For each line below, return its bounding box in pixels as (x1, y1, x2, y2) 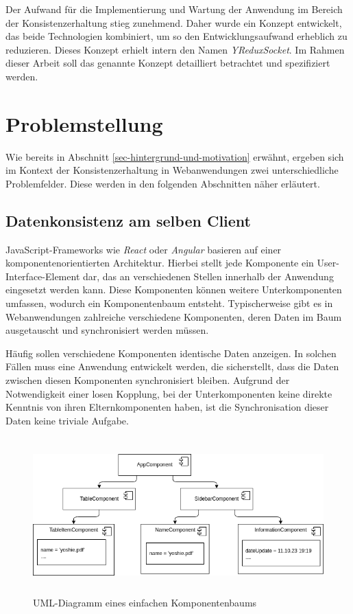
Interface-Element (5, 269, 80, 283)
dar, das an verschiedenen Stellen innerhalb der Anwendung (82, 269, 334, 283)
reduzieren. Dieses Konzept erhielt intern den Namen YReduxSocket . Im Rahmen (5, 42, 345, 56)
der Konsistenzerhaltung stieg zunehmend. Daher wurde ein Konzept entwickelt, (5, 15, 342, 30)
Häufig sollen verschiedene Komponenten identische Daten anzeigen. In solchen (5, 345, 337, 360)
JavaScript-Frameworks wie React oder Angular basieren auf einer (5, 242, 282, 256)
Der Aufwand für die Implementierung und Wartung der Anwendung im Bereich (5, 2, 343, 16)
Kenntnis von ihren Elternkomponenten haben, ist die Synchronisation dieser (5, 400, 329, 414)
